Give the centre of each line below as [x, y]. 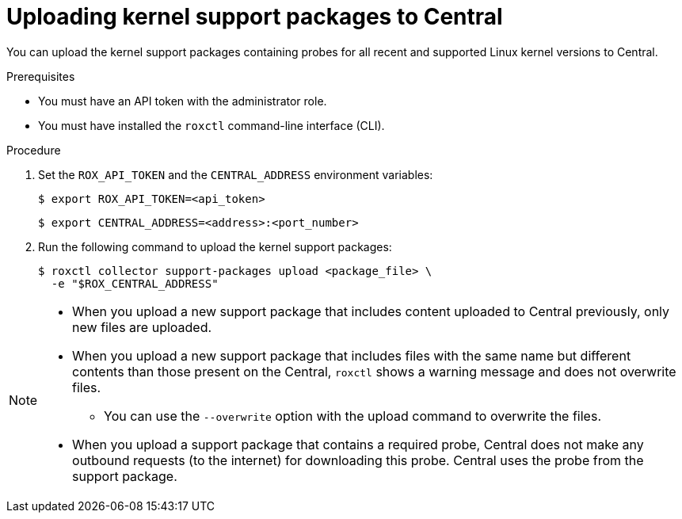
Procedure [34, 150]
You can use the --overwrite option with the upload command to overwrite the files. [352, 416]
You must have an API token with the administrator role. [183, 101]
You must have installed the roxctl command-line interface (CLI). [211, 125]
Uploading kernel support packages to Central [255, 17]
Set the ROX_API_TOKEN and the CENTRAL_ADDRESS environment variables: [236, 174]
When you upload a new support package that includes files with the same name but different [352, 355]
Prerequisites [41, 76]
